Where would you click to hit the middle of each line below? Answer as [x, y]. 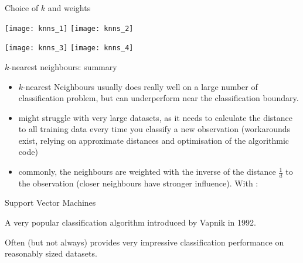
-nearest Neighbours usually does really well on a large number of [140, 86]
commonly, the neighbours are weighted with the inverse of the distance [147, 172]
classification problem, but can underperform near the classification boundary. [159, 98]
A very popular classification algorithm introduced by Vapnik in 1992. [130, 222]
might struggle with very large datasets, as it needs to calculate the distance [155, 117]
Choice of [22, 8]
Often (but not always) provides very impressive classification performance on [144, 242]
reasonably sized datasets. [51, 253]
